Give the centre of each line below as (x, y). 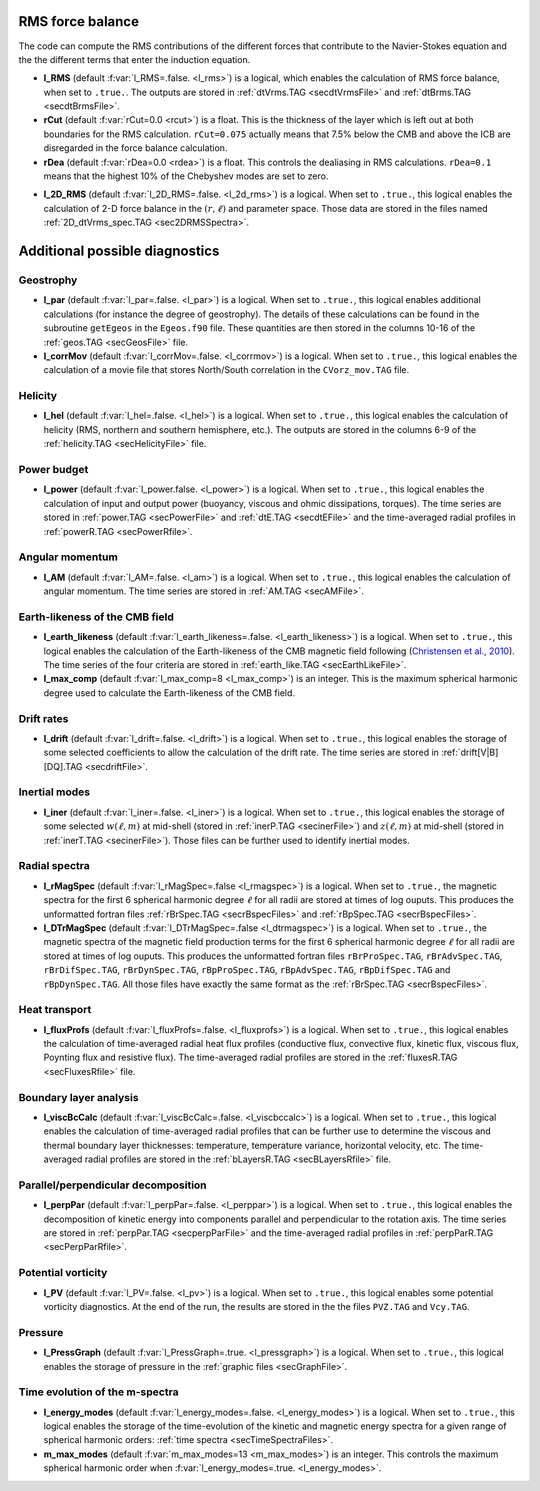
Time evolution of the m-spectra (98, 1392)
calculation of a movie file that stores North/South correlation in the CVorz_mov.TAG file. (226, 370)
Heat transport (55, 1010)
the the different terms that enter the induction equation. (134, 59)
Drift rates (43, 718)
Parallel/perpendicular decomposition (112, 1185)
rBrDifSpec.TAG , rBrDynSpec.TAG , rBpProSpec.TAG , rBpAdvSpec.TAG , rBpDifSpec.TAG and (247, 970)
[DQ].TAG (63, 766)
